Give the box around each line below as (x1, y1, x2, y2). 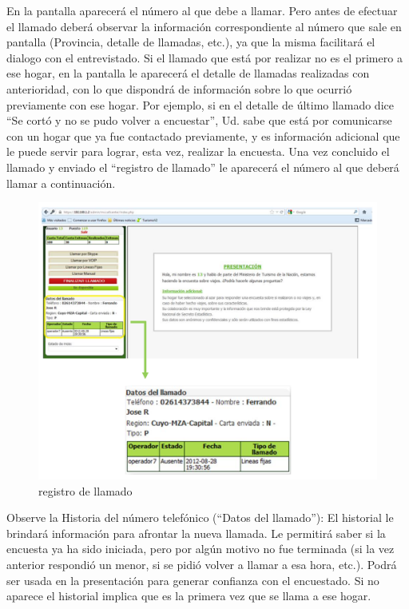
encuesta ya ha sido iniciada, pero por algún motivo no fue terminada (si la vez (6, 540, 395, 557)
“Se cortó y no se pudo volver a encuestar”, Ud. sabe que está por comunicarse (6, 112, 392, 129)
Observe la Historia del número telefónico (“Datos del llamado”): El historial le (6, 509, 394, 526)
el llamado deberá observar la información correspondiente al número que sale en (6, 18, 402, 34)
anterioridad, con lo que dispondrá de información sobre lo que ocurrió (6, 80, 352, 97)
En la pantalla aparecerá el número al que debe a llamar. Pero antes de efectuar (6, 2, 398, 18)
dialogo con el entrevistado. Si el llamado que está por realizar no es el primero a (6, 49, 403, 66)
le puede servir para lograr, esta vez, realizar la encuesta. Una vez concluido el (6, 143, 390, 160)
